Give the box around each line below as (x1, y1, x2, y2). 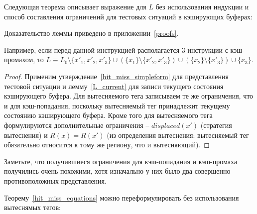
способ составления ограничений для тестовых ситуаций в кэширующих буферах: (4, 11, 253, 21)
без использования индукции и (155, 1, 249, 11)
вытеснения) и (4, 129, 48, 140)
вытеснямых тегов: (4, 202, 61, 213)
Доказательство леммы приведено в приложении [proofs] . (4, 28, 179, 38)
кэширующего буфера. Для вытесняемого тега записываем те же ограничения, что (4, 91, 254, 101)
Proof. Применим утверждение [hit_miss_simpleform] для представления (4, 71, 229, 81)
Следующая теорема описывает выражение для (4, 1, 146, 11)
